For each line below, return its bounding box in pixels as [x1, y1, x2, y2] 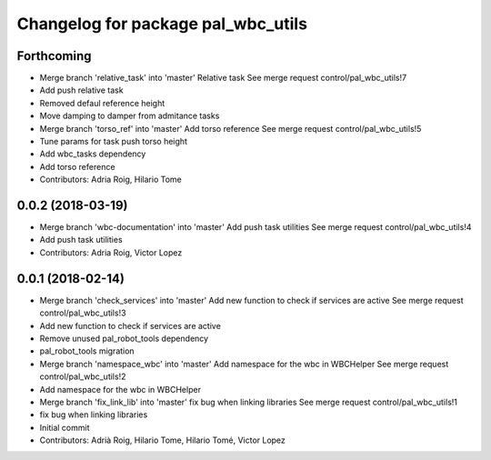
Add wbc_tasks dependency [39, 148, 146, 159]
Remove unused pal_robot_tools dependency [39, 333, 209, 344]
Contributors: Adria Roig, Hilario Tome [39, 174, 182, 185]
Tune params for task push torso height [39, 136, 188, 147]
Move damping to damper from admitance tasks [39, 110, 220, 122]
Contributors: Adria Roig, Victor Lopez [39, 246, 183, 258]
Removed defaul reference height [39, 97, 165, 108]
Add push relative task [39, 85, 124, 95]
